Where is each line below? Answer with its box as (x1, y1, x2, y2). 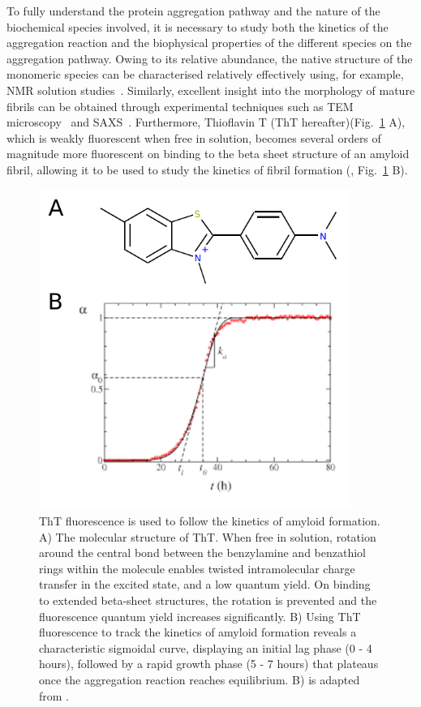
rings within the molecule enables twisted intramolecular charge (39, 559, 355, 576)
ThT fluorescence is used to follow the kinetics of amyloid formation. (39, 512, 380, 529)
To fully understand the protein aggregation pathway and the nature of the (6, 2, 380, 19)
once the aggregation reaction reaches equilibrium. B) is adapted (39, 671, 360, 688)
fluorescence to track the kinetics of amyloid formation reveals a (39, 623, 357, 641)
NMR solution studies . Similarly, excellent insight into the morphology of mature (6, 81, 415, 98)
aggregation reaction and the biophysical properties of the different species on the (6, 34, 412, 51)
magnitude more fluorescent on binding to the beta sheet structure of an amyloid (6, 145, 410, 162)
